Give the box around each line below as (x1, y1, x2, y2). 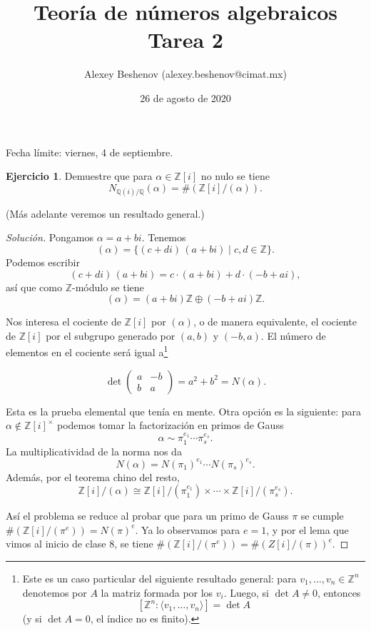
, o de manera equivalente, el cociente (193, 314, 357, 329)
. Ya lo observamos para (135, 522, 240, 537)
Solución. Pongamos (6, 230, 93, 245)
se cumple (300, 508, 344, 523)
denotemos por (22, 585, 87, 600)
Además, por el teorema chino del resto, (6, 469, 180, 484)
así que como (6, 279, 63, 294)
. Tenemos (141, 230, 186, 245)
